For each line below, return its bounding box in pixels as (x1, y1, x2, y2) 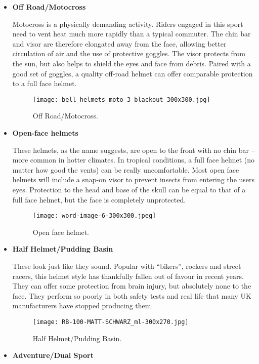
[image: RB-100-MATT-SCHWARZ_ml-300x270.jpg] (32, 318, 189, 326)
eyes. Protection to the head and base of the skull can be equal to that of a (12, 184, 246, 194)
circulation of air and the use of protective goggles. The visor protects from (12, 48, 245, 59)
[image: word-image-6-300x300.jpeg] (32, 212, 156, 220)
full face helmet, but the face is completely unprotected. (12, 194, 186, 205)
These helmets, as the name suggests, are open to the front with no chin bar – (12, 144, 255, 155)
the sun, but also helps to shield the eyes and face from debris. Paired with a (12, 58, 251, 68)
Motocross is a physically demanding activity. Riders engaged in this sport (12, 18, 243, 29)
